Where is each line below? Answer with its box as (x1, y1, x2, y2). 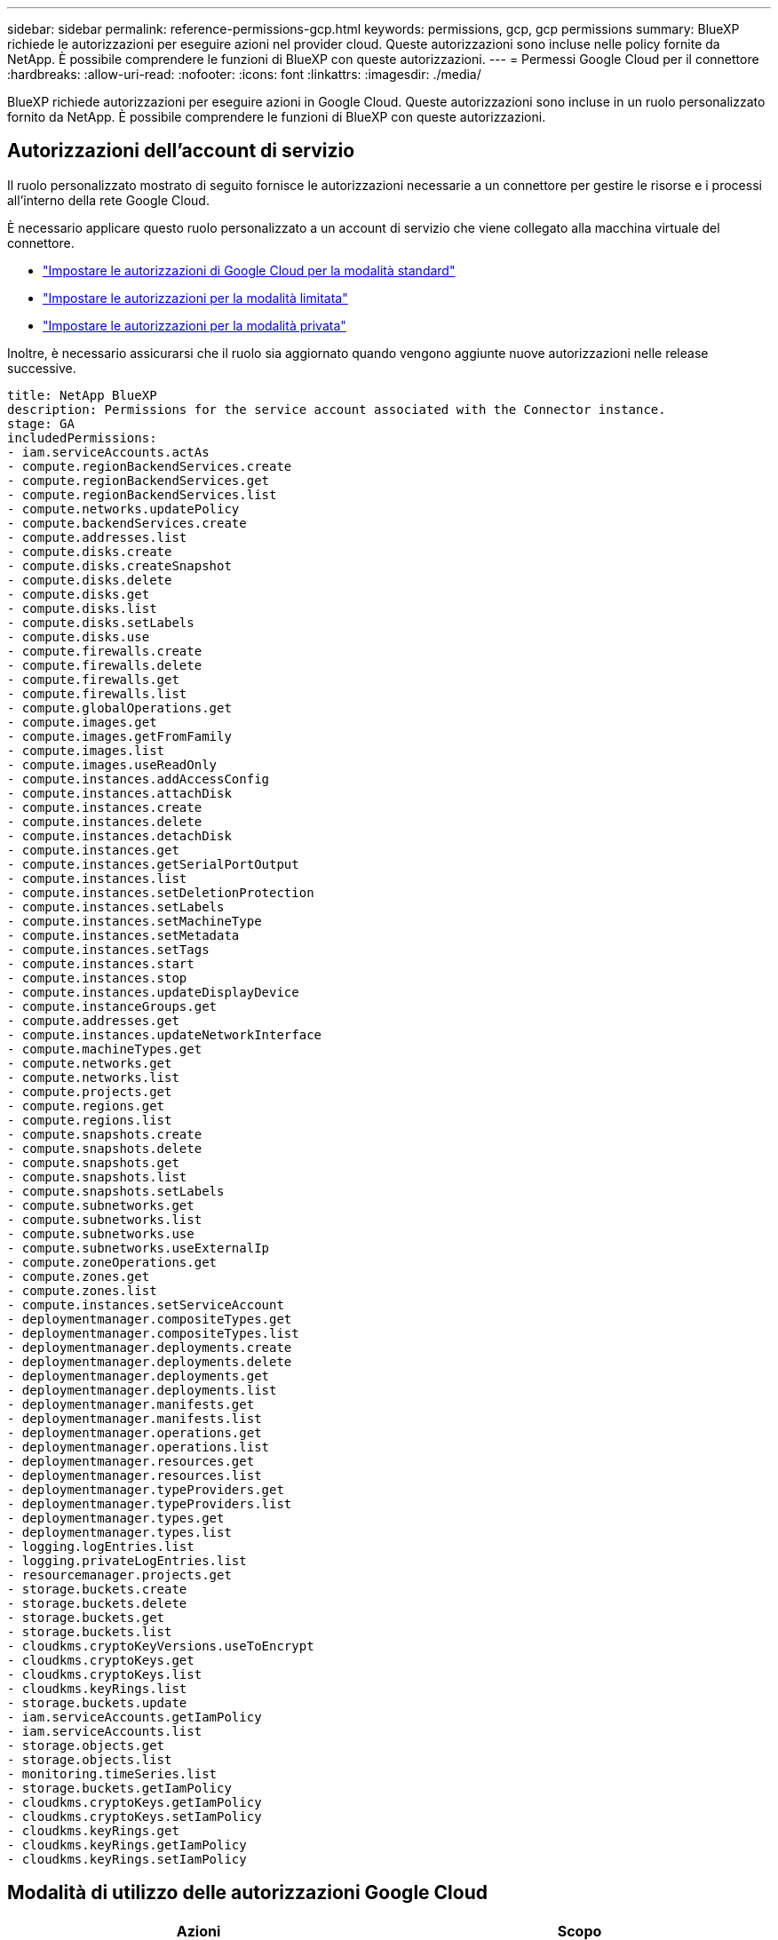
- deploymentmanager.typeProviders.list (7, 1496, 292, 1511)
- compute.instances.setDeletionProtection (7, 885, 314, 900)
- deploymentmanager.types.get (7, 1510, 225, 1525)
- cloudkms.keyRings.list (7, 1681, 187, 1696)
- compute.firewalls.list (7, 686, 187, 701)
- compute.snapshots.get (7, 1155, 179, 1170)
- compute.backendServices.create (7, 515, 247, 530)
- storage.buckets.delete (7, 1595, 187, 1610)
